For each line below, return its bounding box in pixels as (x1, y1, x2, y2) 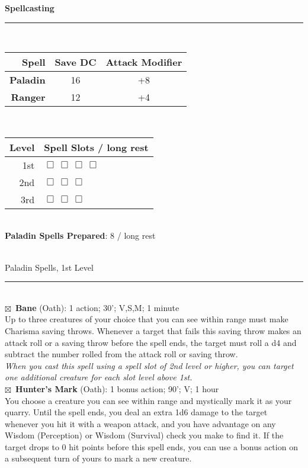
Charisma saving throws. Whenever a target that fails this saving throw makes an (5, 324, 301, 336)
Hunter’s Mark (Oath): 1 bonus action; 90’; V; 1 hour (15, 382, 219, 395)
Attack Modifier (105, 55, 182, 69)
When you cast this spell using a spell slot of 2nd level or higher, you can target (5, 359, 294, 371)
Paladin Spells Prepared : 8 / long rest (5, 229, 156, 242)
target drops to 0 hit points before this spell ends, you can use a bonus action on (5, 440, 298, 453)
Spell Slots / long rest (44, 140, 149, 154)
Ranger (11, 90, 46, 104)
